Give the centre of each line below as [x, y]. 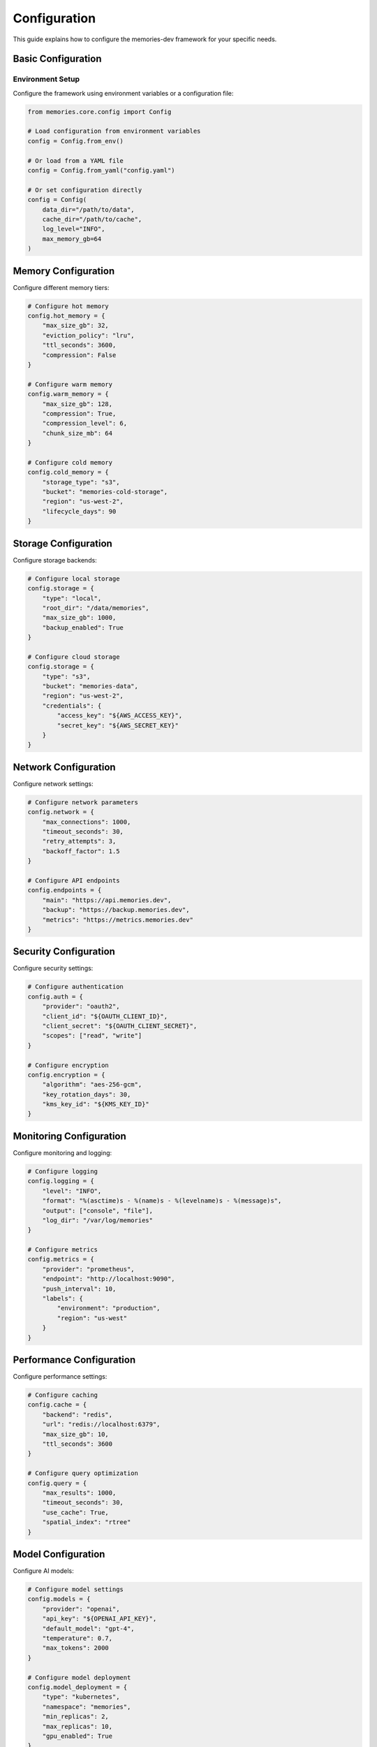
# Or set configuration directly [85, 190]
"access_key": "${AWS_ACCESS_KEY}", [120, 716]
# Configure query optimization [83, 1473]
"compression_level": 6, [85, 423]
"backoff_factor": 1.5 [81, 851]
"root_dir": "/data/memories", [96, 608]
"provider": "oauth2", [81, 1007]
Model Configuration [59, 1554]
